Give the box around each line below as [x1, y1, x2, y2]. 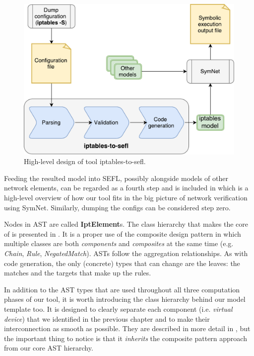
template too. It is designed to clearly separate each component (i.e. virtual [4, 303, 233, 314]
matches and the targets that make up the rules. [4, 267, 151, 278]
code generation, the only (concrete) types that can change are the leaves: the [4, 258, 240, 268]
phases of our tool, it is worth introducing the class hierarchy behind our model [4, 294, 246, 304]
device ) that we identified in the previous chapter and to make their [4, 313, 210, 324]
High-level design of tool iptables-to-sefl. [24, 156, 146, 167]
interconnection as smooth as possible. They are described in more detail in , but [4, 323, 251, 334]
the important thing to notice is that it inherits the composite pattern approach [4, 333, 247, 343]
